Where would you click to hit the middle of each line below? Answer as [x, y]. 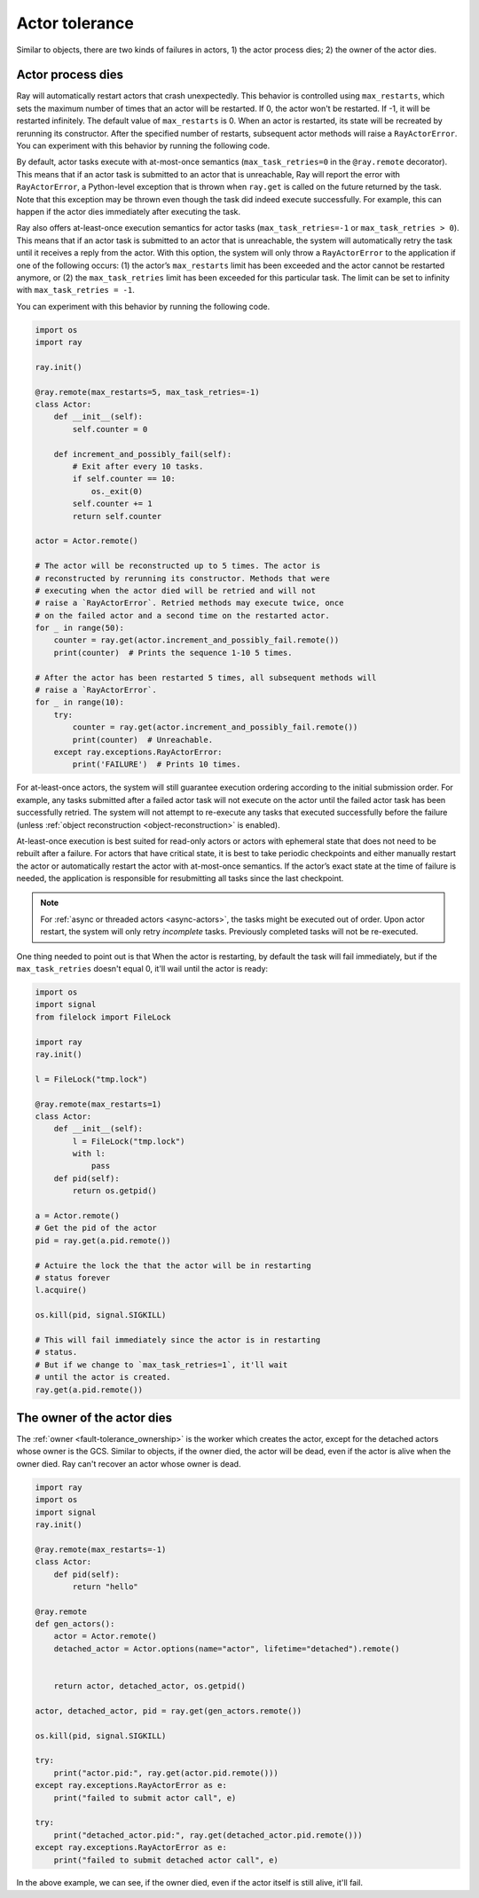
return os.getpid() [114, 1191]
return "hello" [106, 1587]
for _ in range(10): [79, 702]
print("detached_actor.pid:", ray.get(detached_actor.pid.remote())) [208, 1835]
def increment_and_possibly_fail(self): [143, 454]
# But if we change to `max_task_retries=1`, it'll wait [161, 1365]
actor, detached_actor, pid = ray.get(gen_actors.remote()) [169, 1711]
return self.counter [117, 516]
